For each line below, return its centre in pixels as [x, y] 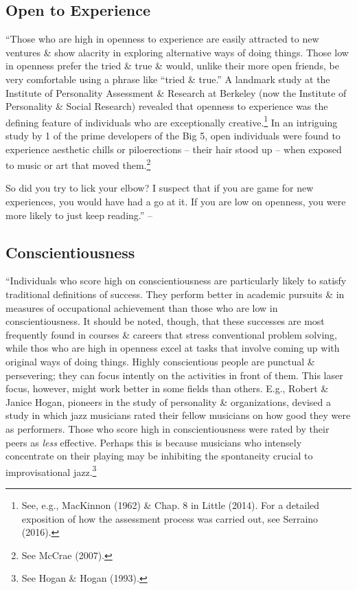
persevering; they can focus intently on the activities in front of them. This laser [174, 375]
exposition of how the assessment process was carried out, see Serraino [170, 518]
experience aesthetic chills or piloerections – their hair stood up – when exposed [174, 149]
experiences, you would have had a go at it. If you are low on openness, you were [176, 202]
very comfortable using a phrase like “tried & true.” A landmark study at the [168, 79]
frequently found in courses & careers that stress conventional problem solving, [171, 334]
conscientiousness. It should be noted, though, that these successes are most [165, 321]
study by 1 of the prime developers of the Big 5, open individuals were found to [173, 136]
